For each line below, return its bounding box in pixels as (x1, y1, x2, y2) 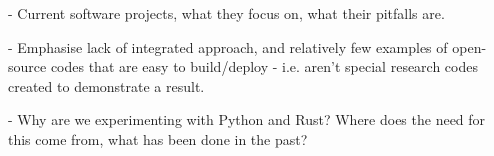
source (8, 56, 47, 77)
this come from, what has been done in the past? (8, 128, 308, 149)
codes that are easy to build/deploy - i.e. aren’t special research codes (50, 56, 478, 77)
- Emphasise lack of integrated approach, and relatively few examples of (8, 36, 448, 57)
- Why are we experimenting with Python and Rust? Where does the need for (8, 109, 486, 130)
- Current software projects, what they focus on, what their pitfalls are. (8, 3, 445, 23)
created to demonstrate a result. (8, 75, 205, 96)
